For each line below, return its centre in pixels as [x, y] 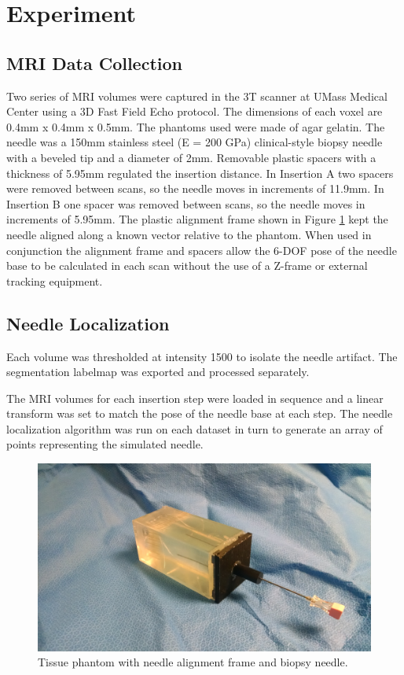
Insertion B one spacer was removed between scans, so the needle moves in [186, 203]
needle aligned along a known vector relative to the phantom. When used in [189, 234]
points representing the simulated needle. [105, 444]
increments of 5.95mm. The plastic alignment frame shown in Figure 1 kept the [197, 219]
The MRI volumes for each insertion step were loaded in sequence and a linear [195, 398]
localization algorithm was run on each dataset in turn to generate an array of [195, 428]
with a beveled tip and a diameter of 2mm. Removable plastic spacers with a [191, 157]
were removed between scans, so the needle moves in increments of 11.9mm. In [195, 188]
